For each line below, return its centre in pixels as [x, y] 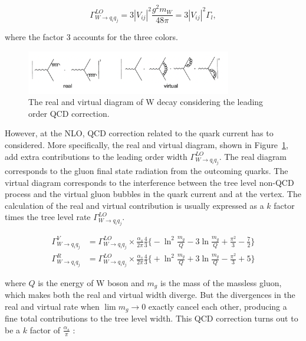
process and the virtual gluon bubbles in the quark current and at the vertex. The [153, 194]
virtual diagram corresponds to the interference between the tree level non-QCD [149, 182]
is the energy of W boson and [91, 282]
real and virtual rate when [52, 306]
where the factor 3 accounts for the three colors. [91, 37]
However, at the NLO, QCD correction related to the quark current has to [139, 133]
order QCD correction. [69, 113]
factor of [45, 329]
